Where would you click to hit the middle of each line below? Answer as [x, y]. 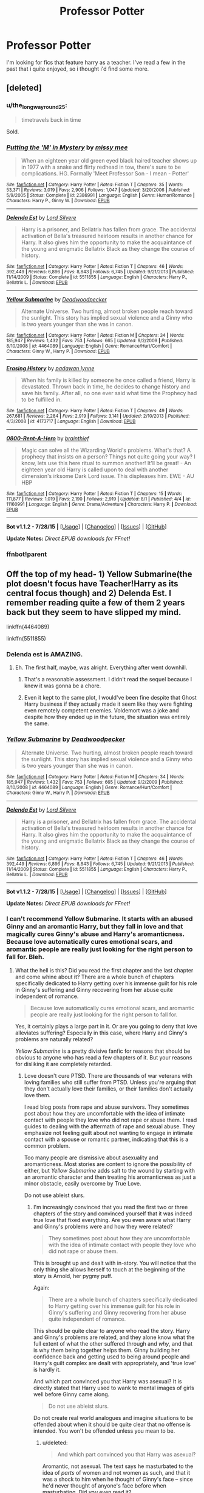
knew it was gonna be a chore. [63, 686]
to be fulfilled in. [41, 399]
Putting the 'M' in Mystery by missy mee [67, 147]
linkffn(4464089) [28, 627]
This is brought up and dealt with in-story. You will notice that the [115, 1263]
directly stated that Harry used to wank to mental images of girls [114, 1388]
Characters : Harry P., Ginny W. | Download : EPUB [58, 201]
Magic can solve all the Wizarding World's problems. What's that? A [106, 450]
